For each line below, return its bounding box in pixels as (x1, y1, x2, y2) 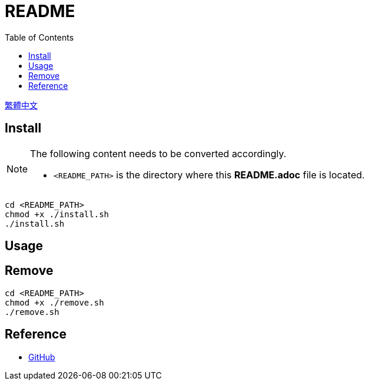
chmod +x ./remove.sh (5, 297, 104, 307)
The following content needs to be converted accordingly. (30, 147, 287, 160)
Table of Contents (5, 32, 74, 42)
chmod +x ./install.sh (5, 209, 109, 219)
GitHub (28, 351, 55, 362)
